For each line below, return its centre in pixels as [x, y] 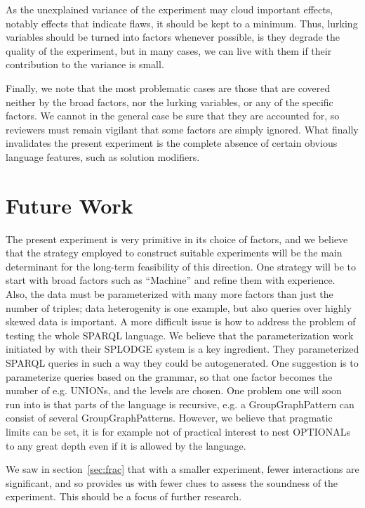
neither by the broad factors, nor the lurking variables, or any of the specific [170, 102]
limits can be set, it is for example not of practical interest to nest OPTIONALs [178, 431]
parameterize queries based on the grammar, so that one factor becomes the [169, 376]
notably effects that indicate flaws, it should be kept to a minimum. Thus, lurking [182, 23]
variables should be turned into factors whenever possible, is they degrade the [173, 37]
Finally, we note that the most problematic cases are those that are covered [168, 87]
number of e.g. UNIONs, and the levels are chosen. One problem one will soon [174, 390]
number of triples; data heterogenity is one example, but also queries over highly [179, 307]
